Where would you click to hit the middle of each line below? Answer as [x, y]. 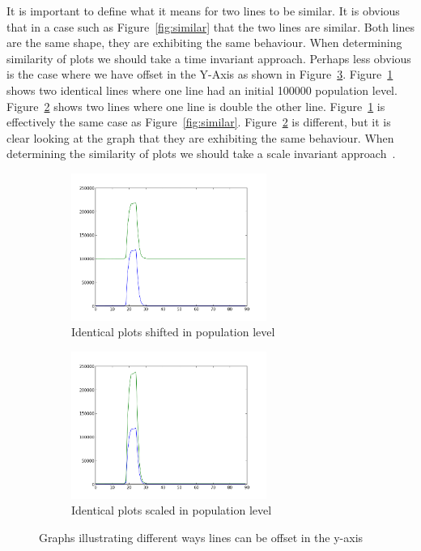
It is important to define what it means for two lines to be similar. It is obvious [203, 11]
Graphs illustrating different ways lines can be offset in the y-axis [201, 537]
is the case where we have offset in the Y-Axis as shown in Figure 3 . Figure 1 [200, 74]
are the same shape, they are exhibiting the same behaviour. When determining [204, 43]
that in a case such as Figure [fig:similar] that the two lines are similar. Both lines [210, 26]
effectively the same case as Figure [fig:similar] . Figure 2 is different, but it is [199, 122]
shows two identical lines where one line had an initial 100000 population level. [202, 90]
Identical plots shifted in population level [173, 332]
